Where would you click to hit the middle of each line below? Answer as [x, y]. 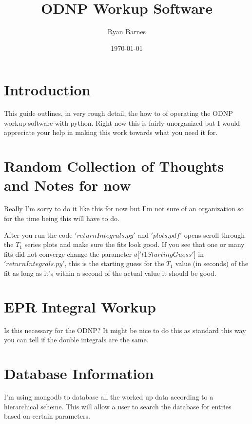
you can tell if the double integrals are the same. [76, 340]
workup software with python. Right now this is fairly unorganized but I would [122, 123]
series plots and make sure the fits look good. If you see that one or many [135, 244]
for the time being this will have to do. [62, 218]
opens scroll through [214, 234]
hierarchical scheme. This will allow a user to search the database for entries [118, 406]
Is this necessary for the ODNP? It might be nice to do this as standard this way [125, 330]
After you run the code [38, 234]
